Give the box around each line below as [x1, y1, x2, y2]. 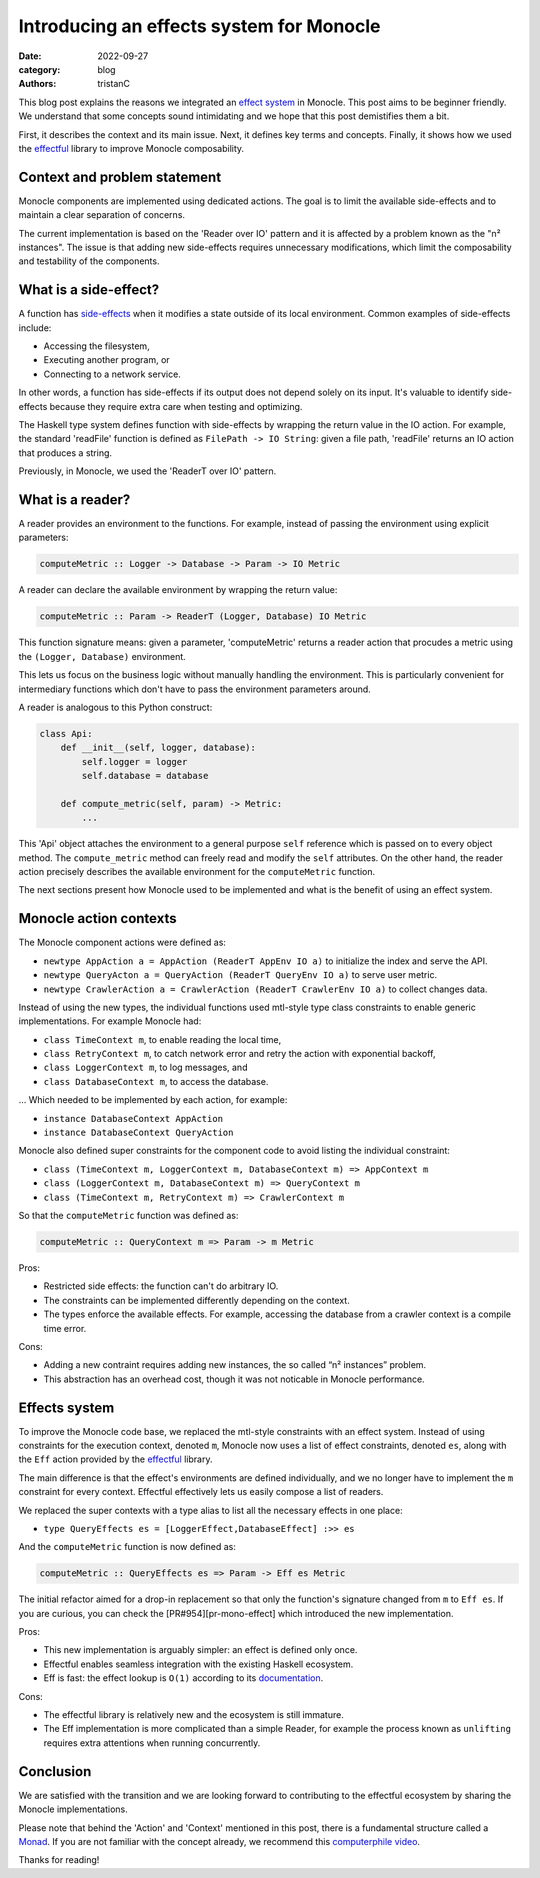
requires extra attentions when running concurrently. [43, 1736, 261, 1749]
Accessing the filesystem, [43, 340, 150, 352]
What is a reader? [18, 491, 131, 508]
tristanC [97, 78, 130, 90]
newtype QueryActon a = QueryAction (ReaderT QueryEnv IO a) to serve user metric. [43, 969, 438, 981]
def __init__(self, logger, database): [60, 742, 257, 754]
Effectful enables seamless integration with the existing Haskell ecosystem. [43, 1658, 354, 1670]
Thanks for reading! [18, 1854, 100, 1866]
